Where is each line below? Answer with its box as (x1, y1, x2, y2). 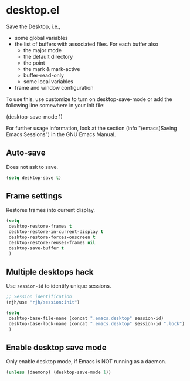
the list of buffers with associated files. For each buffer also (14, 41, 158, 48)
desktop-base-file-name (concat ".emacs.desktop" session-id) (8, 315, 164, 321)
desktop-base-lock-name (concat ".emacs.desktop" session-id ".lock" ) (8, 321, 185, 326)
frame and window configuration (14, 84, 94, 91)
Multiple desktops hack (6, 267, 94, 277)
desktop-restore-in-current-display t (8, 229, 104, 235)
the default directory (23, 53, 73, 60)
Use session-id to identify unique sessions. (6, 282, 111, 289)
